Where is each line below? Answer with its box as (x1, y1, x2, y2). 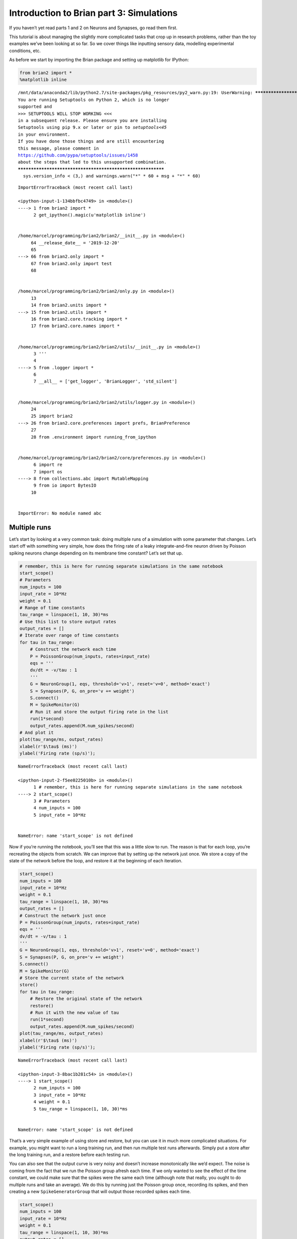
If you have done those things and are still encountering (18, 139, 164, 144)
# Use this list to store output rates (19, 619, 116, 624)
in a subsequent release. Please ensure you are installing (18, 118, 167, 123)
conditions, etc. (9, 48, 41, 54)
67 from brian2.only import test (31, 261, 112, 266)
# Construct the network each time (30, 647, 116, 652)
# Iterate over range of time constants (19, 632, 119, 638)
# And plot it (19, 730, 54, 735)
